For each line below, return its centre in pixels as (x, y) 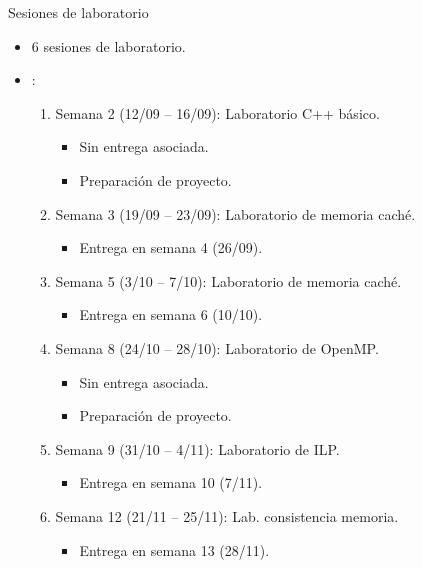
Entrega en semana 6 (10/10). (171, 314)
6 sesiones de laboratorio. (108, 45)
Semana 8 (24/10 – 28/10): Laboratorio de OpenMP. (217, 347)
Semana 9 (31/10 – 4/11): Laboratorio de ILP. (197, 448)
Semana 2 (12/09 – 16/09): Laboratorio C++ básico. (217, 112)
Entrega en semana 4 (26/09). (171, 247)
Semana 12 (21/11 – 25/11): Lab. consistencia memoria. (227, 515)
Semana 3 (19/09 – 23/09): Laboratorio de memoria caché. (235, 213)
